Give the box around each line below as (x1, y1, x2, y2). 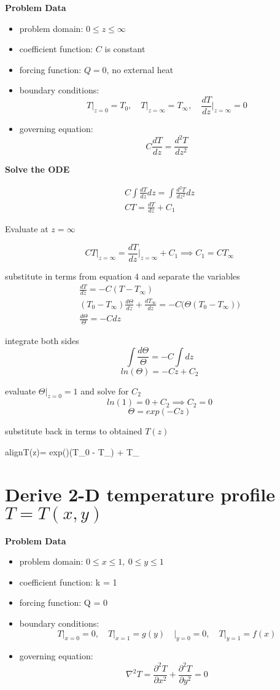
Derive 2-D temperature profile (5, 481, 276, 506)
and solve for (80, 384, 129, 397)
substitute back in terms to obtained (5, 425, 142, 437)
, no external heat (106, 63, 174, 76)
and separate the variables (141, 270, 240, 283)
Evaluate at (5, 222, 49, 235)
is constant (104, 42, 146, 55)
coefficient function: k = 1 (19, 575, 117, 588)
